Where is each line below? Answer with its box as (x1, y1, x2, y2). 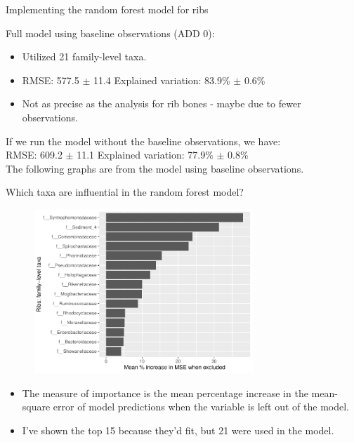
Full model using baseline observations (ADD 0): (6, 25, 215, 40)
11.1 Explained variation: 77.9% (77, 147, 214, 162)
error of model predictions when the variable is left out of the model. (53, 399, 349, 414)
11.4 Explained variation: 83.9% (93, 72, 230, 87)
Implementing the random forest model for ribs (6, 2, 209, 16)
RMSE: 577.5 (22, 72, 79, 87)
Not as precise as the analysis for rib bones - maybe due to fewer (22, 96, 301, 111)
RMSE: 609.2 (6, 147, 63, 162)
